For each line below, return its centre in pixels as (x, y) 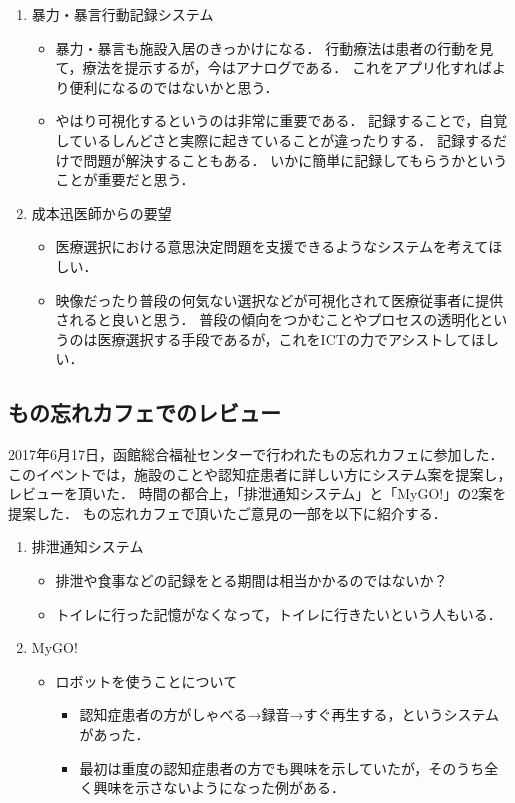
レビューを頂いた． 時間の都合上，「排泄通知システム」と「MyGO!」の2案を (257, 493)
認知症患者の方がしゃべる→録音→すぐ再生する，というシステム (289, 714)
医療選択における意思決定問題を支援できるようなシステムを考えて (272, 246)
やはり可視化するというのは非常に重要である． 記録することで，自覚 (281, 120)
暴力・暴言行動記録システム (122, 14)
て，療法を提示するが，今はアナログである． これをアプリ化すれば (274, 67)
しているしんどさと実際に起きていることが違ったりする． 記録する (274, 139)
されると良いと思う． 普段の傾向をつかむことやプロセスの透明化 (267, 319)
